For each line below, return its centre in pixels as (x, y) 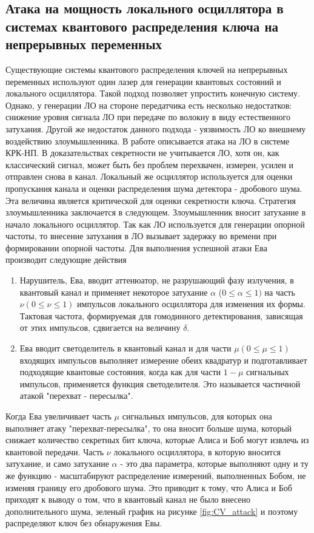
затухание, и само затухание (57, 463)
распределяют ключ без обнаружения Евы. (84, 523)
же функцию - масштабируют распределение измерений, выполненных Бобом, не (156, 475)
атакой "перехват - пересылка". (76, 396)
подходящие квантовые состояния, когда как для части (120, 372)
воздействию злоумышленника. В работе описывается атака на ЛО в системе (148, 141)
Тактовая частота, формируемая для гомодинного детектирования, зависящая (161, 315)
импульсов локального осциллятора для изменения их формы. (191, 304)
